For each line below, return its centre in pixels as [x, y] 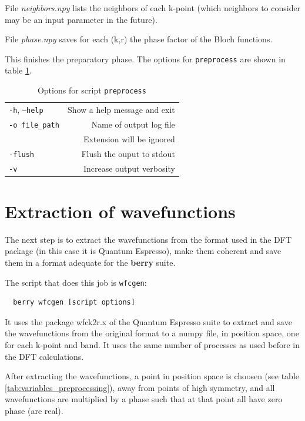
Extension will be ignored [129, 138]
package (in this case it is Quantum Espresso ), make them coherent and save [143, 251]
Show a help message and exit [121, 109]
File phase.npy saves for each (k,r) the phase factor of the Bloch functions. [139, 39]
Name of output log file [133, 124]
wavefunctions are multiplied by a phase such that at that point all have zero [144, 399]
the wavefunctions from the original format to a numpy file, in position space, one [152, 333]
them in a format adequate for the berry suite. [90, 262]
